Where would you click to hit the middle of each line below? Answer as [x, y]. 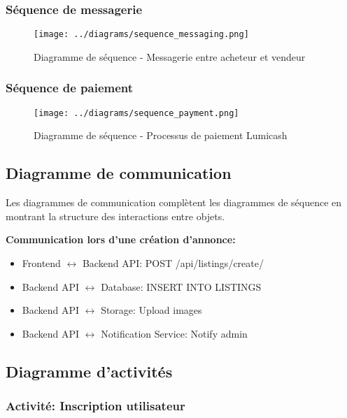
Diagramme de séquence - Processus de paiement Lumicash [161, 135]
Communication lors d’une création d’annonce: [121, 239]
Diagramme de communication [119, 173]
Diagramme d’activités [89, 371]
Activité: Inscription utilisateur [95, 405]
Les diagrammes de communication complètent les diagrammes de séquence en [174, 202]
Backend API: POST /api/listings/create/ [173, 262]
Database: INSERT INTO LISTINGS [181, 286]
